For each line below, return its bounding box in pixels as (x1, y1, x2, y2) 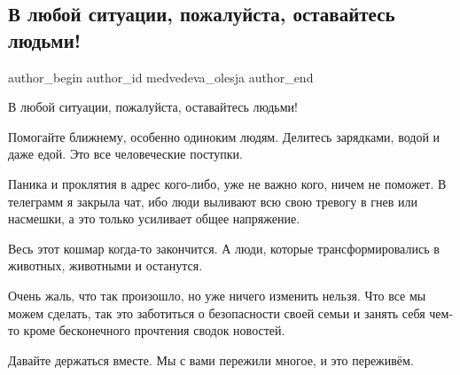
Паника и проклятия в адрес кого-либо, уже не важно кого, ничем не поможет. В (8, 174, 447, 192)
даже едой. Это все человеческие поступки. (8, 145, 243, 163)
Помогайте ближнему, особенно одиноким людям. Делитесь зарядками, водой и (8, 127, 441, 145)
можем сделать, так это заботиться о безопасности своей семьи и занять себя (8, 303, 425, 322)
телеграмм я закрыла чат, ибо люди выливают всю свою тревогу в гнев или (8, 191, 417, 210)
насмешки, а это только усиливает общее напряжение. (8, 209, 300, 228)
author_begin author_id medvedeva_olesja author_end (8, 67, 314, 86)
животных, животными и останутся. (8, 256, 203, 275)
